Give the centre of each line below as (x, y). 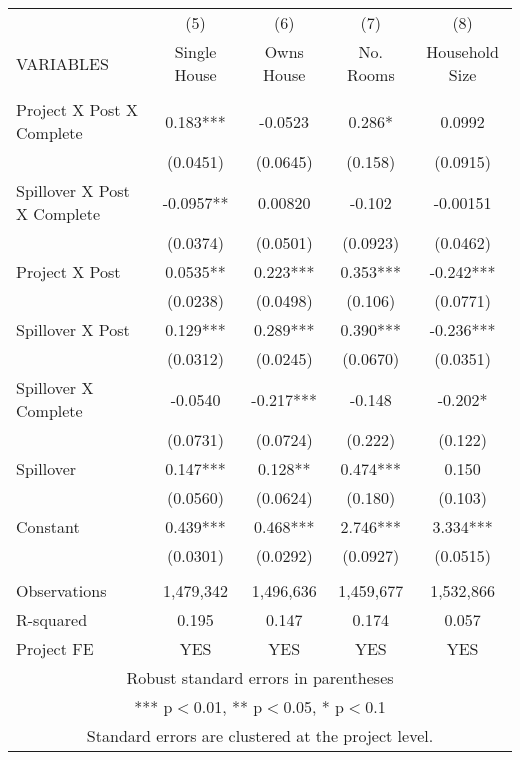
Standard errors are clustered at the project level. (260, 735)
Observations (61, 590)
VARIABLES (62, 63)
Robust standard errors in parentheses (260, 677)
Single (195, 51)
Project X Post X (77, 109)
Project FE (55, 648)
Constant (48, 526)
